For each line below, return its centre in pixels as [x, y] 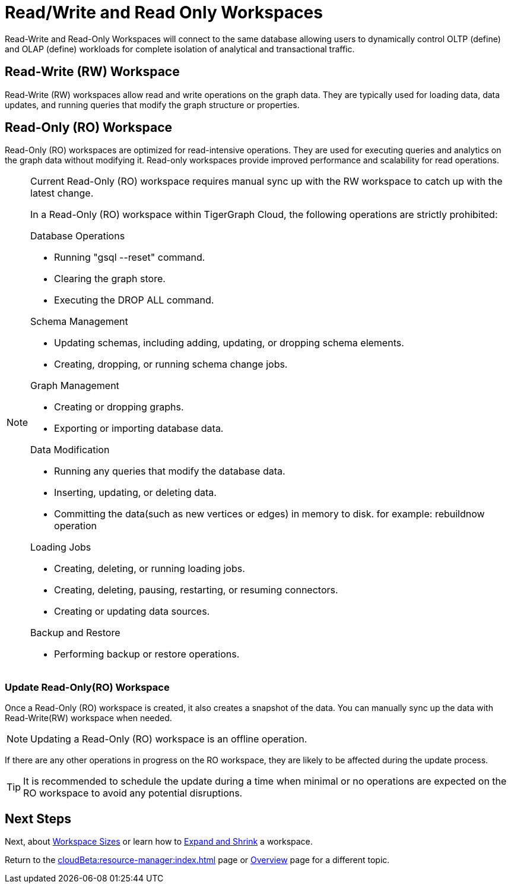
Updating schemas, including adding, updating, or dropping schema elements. [229, 343]
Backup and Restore [75, 633]
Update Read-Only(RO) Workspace [87, 687]
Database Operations [78, 236]
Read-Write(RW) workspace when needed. [88, 718]
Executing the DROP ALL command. [134, 300]
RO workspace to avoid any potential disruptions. [133, 793]
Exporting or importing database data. [139, 429]
